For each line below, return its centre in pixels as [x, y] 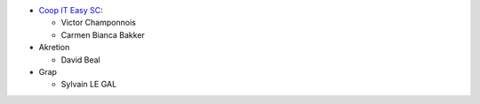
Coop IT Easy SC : [71, 10]
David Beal [81, 59]
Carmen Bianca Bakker [103, 34]
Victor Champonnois [99, 23]
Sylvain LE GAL [89, 85]
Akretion [54, 48]
